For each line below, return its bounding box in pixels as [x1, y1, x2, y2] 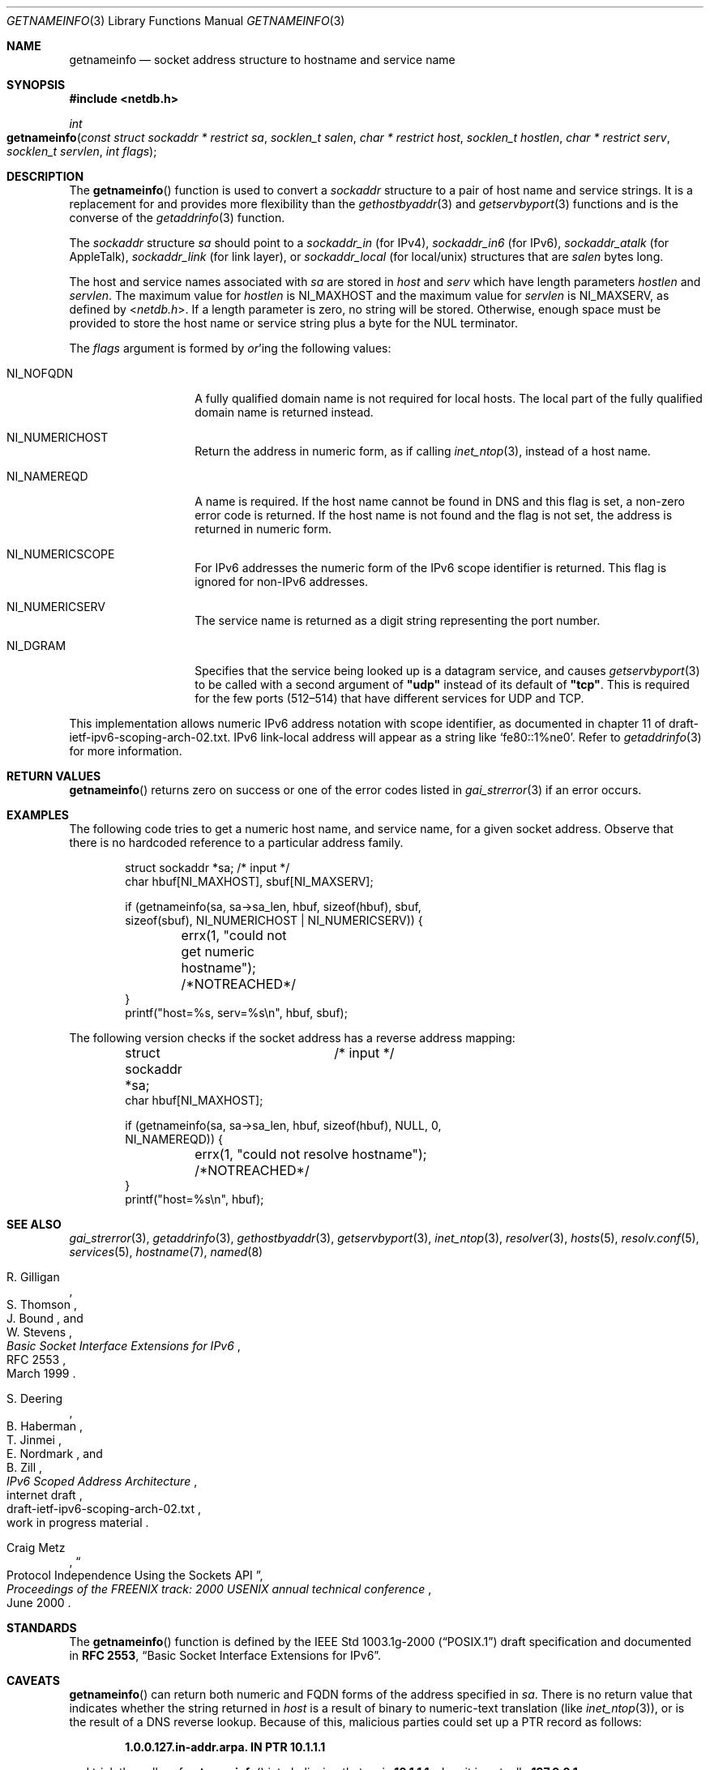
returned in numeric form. [195, 522, 331, 536]
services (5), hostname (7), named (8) [69, 1245, 263, 1259]
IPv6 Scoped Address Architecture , [6, 1474, 198, 1488]
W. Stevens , [6, 1325, 73, 1339]
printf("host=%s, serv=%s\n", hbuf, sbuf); [125, 1006, 348, 1020]
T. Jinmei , [6, 1433, 62, 1447]
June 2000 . [6, 1596, 71, 1610]
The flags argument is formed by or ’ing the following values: [69, 341, 391, 355]
